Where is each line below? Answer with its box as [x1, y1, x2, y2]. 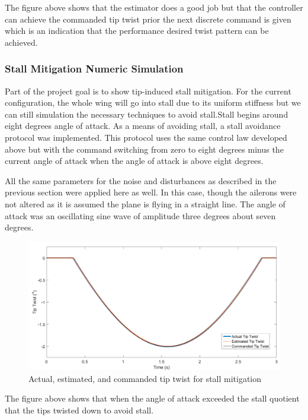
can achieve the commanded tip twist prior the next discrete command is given [5, 12, 291, 25]
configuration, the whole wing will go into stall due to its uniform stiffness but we [5, 96, 301, 109]
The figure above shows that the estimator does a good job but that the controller [5, 1, 303, 13]
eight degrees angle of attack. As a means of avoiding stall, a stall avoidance [5, 119, 281, 132]
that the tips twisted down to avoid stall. [5, 404, 154, 416]
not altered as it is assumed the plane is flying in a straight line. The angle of [5, 197, 285, 210]
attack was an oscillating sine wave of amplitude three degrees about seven [5, 209, 276, 222]
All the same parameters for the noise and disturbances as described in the [5, 174, 277, 187]
